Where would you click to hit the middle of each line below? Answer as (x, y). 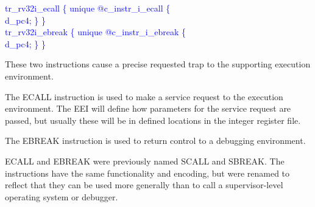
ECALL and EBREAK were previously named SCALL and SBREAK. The (145, 161)
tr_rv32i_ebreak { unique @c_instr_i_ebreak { (96, 32)
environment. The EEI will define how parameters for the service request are (148, 108)
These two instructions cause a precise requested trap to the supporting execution (158, 64)
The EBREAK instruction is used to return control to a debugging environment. (155, 141)
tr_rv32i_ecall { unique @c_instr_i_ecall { (88, 8)
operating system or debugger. (62, 196)
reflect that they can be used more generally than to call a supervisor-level (144, 185)
